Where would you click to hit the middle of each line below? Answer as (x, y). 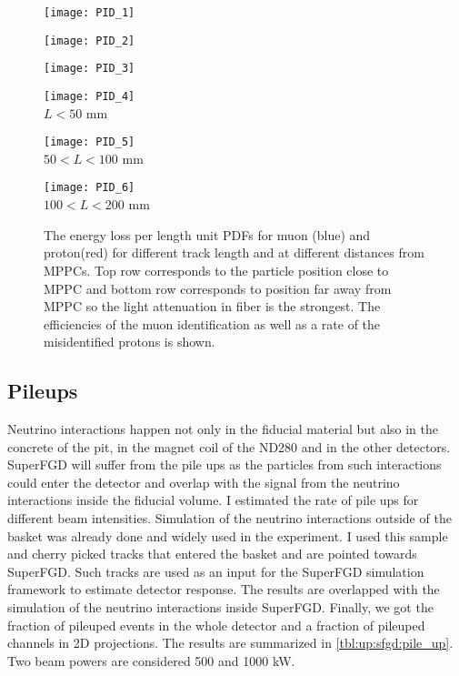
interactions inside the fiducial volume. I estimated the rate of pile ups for (213, 500)
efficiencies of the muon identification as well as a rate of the (212, 323)
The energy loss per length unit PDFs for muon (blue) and (207, 234)
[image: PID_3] (90, 69)
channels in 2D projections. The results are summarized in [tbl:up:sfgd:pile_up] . (230, 643)
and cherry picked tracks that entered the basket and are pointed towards (212, 554)
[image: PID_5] (90, 142)
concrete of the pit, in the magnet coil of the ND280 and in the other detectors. (229, 446)
